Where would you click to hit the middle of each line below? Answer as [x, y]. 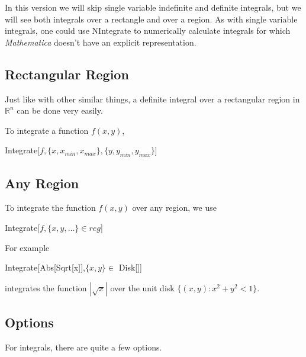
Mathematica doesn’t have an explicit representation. [101, 42]
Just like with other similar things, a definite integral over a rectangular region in [152, 99]
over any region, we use [174, 208]
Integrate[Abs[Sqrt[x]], [45, 267]
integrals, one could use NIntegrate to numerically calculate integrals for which [148, 30]
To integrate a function [47, 130]
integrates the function [46, 287]
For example [27, 247]
